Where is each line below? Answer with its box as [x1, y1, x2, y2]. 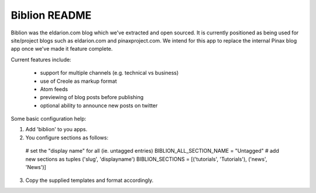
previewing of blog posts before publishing [40, 94, 143, 101]
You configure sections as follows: [25, 134, 108, 141]
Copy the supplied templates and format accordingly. [25, 177, 154, 184]
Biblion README [11, 9, 92, 22]
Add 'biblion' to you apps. [25, 126, 88, 133]
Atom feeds [40, 85, 68, 93]
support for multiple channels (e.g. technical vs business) [40, 69, 179, 76]
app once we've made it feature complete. [11, 45, 113, 52]
